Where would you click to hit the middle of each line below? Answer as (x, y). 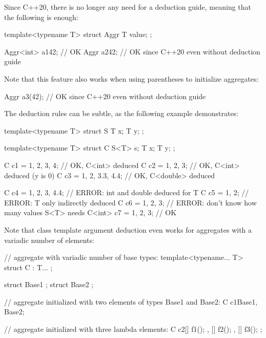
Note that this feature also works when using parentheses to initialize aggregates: (131, 78)
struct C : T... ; (28, 267)
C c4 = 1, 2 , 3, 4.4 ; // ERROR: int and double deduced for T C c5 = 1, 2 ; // (127, 192)
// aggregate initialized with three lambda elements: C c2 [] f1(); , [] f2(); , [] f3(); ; (133, 329)
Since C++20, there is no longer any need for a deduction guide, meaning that (128, 7)
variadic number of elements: (49, 240)
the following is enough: (41, 17)
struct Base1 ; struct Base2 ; (49, 284)
